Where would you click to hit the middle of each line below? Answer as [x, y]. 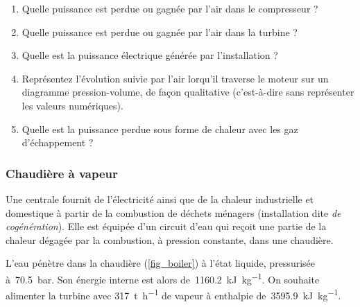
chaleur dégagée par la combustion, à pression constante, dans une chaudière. [170, 239]
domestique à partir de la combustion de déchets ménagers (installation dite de [173, 212]
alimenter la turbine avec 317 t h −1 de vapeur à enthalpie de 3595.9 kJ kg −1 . [173, 294]
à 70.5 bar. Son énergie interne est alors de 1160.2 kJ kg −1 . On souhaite [163, 278]
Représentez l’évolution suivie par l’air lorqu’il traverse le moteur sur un [175, 78]
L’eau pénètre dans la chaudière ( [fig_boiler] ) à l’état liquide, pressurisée [161, 263]
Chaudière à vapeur [62, 173]
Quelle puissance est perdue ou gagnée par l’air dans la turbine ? [160, 32]
